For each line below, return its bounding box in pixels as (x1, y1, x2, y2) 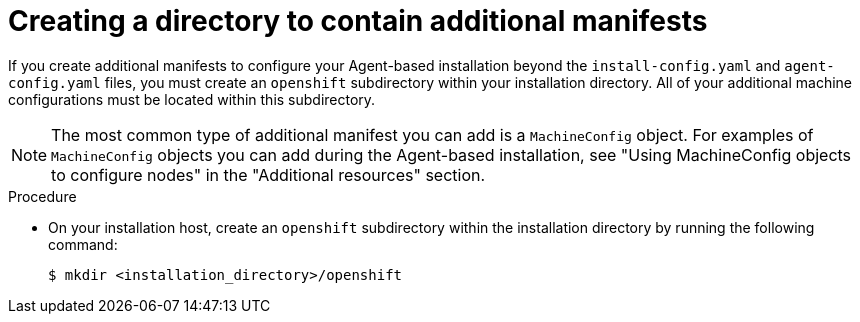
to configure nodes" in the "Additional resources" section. (51, 164, 486, 185)
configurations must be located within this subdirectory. (8, 90, 376, 108)
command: (48, 235, 118, 253)
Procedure (8, 187, 77, 205)
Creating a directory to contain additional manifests (8, 4, 708, 38)
